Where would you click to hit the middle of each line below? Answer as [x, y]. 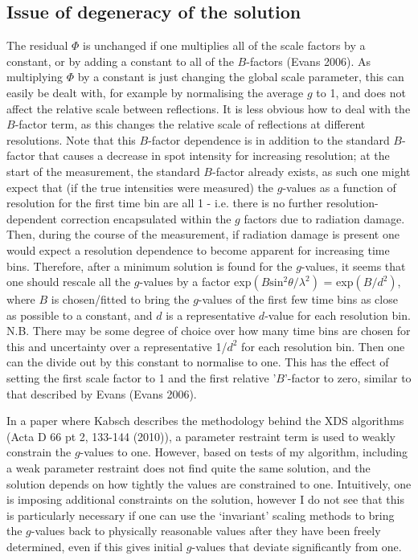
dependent [32, 218]
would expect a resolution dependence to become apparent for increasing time [198, 249]
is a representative [211, 315]
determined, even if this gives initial [95, 547]
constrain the [39, 452]
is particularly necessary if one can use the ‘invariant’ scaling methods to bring [201, 515]
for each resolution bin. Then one [323, 346]
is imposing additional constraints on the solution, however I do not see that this [205, 499]
